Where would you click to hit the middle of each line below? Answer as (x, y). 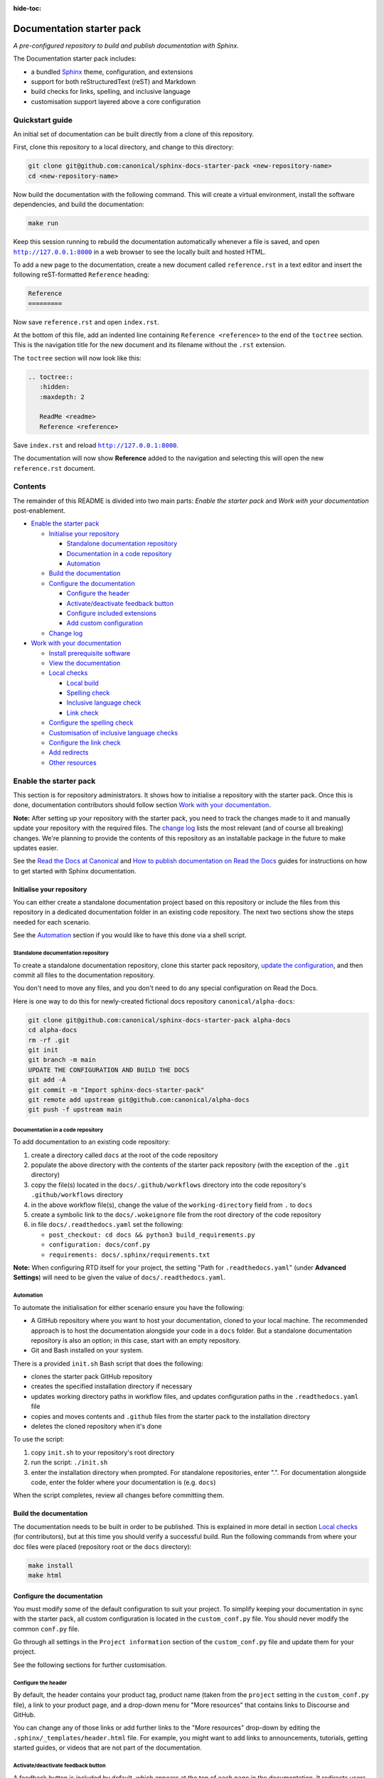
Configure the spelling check (91, 723)
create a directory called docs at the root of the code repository (124, 1155)
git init (43, 1050)
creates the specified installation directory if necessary (112, 1386)
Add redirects (69, 752)
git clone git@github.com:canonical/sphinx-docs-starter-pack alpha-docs (159, 1020)
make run (43, 223)
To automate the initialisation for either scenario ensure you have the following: (129, 1307)
